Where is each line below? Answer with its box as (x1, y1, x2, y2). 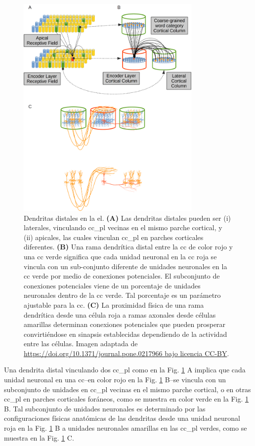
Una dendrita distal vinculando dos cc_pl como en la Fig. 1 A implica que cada (4, 365, 246, 375)
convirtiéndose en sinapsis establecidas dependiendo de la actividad (24, 328, 227, 339)
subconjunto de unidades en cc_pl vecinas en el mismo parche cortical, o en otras (4, 384, 251, 394)
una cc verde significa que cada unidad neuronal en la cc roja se (24, 251, 217, 261)
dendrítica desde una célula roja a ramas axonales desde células (24, 309, 216, 320)
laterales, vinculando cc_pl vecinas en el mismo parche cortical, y (24, 222, 222, 233)
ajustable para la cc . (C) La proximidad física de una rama (24, 299, 204, 310)
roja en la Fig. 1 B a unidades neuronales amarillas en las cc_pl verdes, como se (4, 423, 247, 433)
